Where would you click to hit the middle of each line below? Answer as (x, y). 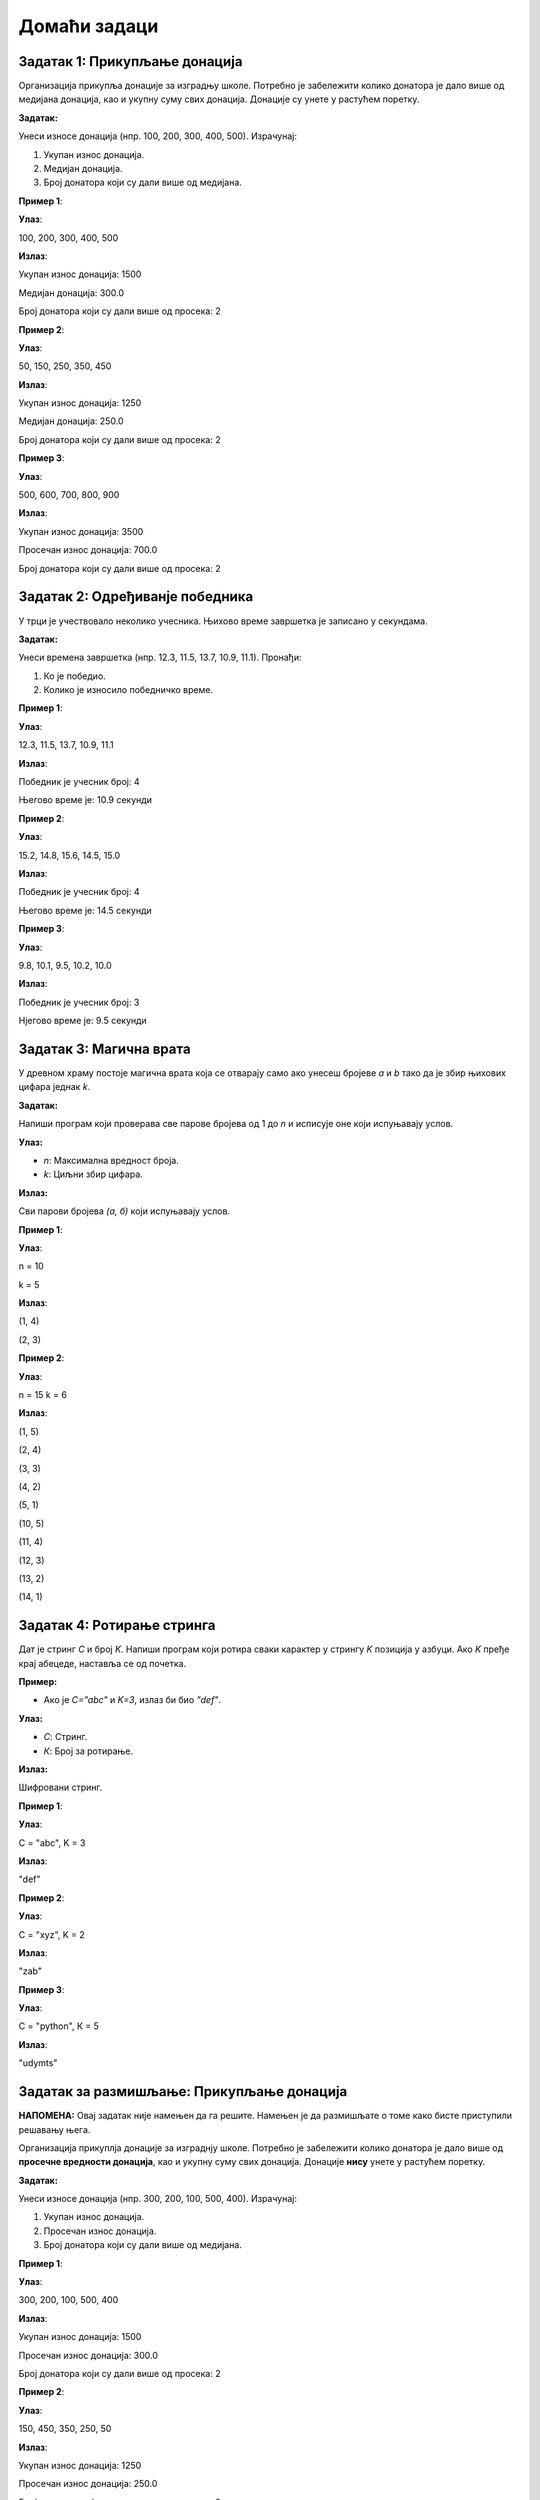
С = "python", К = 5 (58, 2026)
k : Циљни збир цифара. (93, 1174)
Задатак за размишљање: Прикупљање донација (183, 2091)
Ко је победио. (75, 676)
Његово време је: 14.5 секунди (85, 910)
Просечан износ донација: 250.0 (88, 2484)
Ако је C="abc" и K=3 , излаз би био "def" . (132, 1700)
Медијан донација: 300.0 (71, 292)
